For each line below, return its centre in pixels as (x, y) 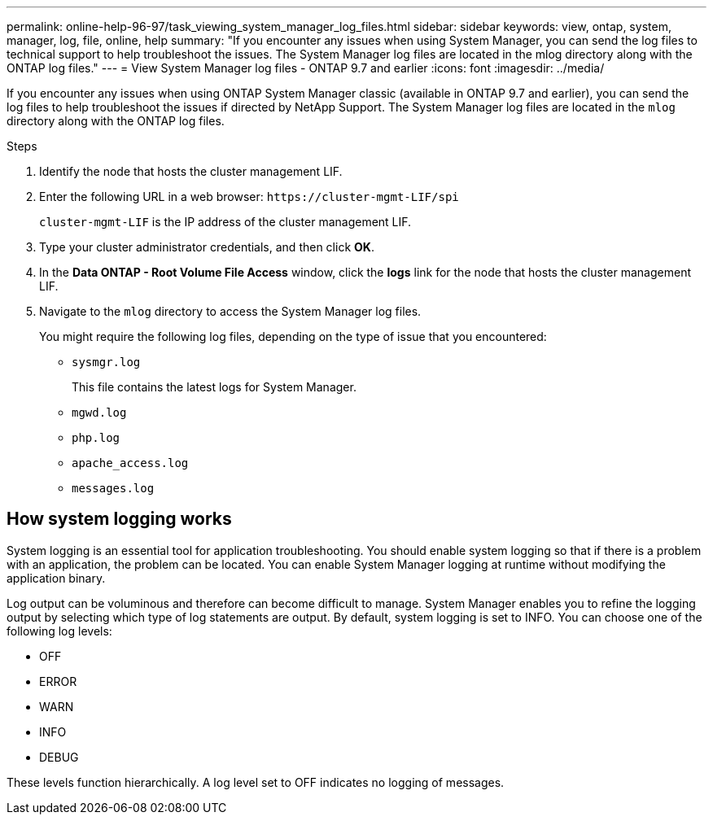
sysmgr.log (106, 362)
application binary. (56, 578)
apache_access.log (130, 463)
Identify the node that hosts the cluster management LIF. (191, 171)
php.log (96, 438)
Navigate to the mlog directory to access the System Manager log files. (230, 311)
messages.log (113, 488)
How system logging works (119, 519)
